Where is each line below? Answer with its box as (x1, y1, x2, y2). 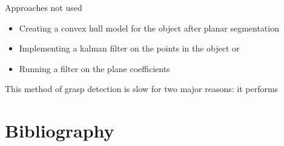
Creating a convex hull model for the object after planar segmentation (19, 21, 279, 34)
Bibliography (5, 118, 114, 143)
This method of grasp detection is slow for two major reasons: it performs (5, 82, 279, 95)
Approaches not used (5, 1, 82, 13)
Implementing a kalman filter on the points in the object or (19, 42, 240, 55)
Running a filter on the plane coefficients (19, 62, 170, 75)
